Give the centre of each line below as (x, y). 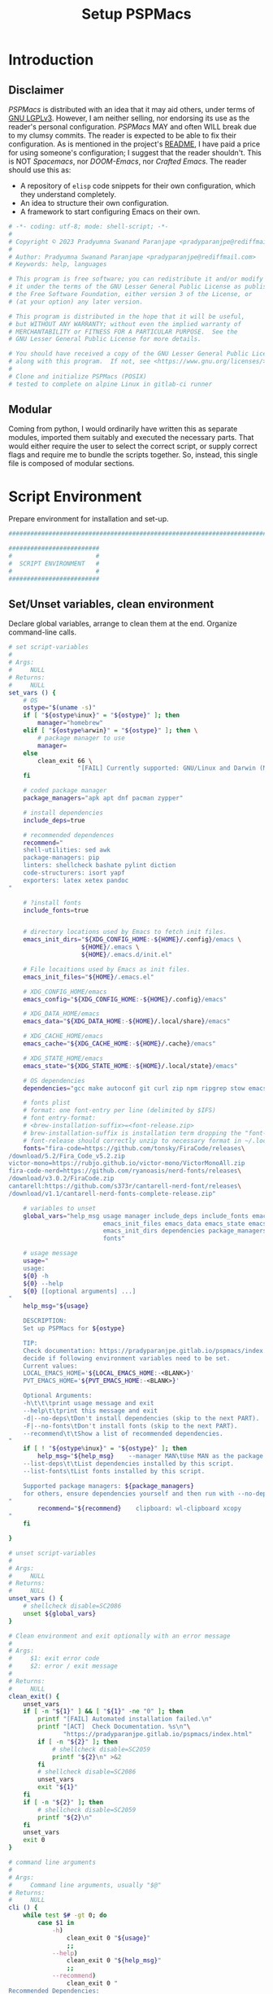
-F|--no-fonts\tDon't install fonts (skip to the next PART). (130, 1426)
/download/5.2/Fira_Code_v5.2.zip (67, 1156)
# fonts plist (47, 1103)
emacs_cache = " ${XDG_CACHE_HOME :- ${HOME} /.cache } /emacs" (120, 1044)
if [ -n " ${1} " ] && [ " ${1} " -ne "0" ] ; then (103, 1712)
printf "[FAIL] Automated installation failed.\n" (125, 1719)
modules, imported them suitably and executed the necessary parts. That (131, 438)
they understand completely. (68, 194)
